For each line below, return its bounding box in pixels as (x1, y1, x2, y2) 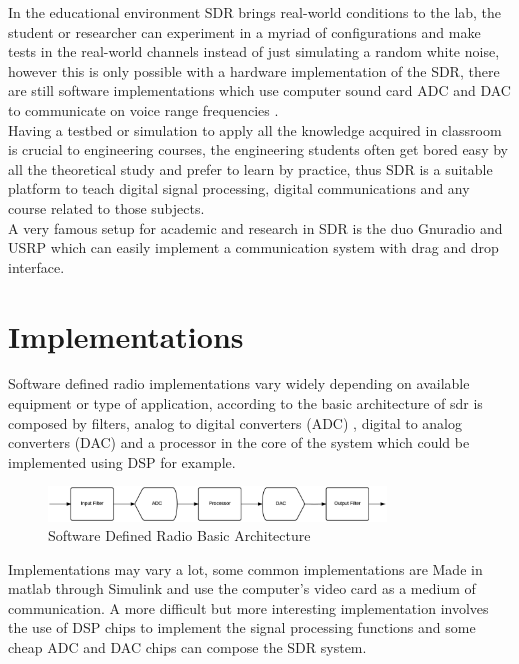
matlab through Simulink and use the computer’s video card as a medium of (8, 578, 476, 599)
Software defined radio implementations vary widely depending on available (8, 373, 470, 394)
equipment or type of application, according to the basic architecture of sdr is (8, 393, 483, 414)
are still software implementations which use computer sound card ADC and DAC (8, 80, 511, 101)
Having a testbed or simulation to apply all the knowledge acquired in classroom (8, 119, 502, 140)
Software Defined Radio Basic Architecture (48, 525, 311, 546)
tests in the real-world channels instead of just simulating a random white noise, (8, 41, 500, 62)
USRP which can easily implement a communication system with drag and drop (8, 237, 499, 258)
